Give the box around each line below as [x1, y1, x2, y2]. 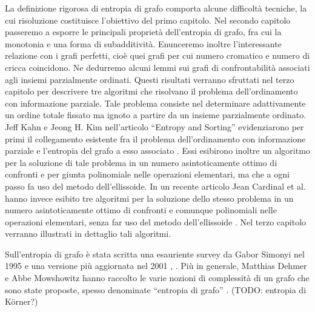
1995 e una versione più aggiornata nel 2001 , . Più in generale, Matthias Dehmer [5, 259, 307, 272]
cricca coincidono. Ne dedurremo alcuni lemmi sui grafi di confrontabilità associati [5, 61, 310, 73]
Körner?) [5, 295, 38, 308]
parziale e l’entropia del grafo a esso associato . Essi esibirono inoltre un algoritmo [5, 144, 310, 157]
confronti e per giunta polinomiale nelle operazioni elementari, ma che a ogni [5, 168, 290, 181]
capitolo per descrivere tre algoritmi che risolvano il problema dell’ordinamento [5, 85, 298, 98]
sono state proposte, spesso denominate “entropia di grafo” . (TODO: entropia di [5, 283, 307, 296]
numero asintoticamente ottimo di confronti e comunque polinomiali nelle [5, 204, 277, 216]
